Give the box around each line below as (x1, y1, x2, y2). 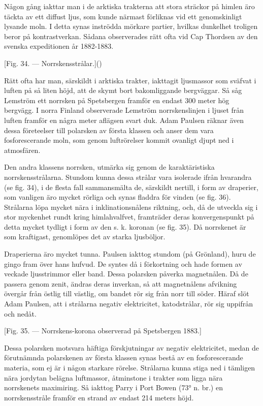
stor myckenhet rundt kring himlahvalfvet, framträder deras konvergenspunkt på (4, 211, 254, 222)
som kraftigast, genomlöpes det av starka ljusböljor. (4, 231, 166, 242)
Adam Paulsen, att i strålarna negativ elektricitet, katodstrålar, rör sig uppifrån (4, 298, 253, 309)
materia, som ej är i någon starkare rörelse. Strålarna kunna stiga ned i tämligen (4, 362, 255, 372)
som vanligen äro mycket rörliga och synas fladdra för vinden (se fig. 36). (4, 192, 231, 202)
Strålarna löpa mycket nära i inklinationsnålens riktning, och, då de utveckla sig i (4, 201, 258, 212)
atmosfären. (4, 144, 41, 155)
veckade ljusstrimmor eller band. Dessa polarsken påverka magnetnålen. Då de (4, 268, 248, 279)
